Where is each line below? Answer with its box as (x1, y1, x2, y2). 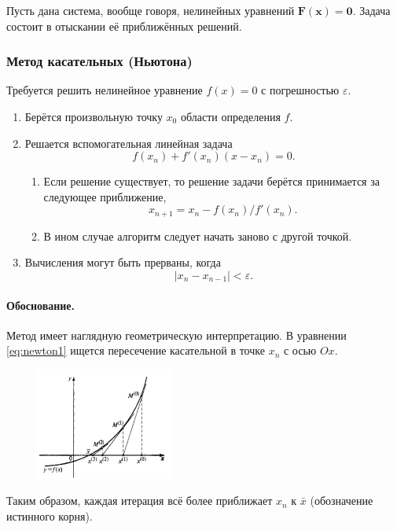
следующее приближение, (43, 188, 167, 204)
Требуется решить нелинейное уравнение (6, 82, 203, 98)
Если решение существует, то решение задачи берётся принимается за (43, 173, 380, 190)
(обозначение (310, 492, 373, 509)
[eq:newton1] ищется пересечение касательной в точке (6, 342, 265, 359)
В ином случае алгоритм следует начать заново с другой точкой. (43, 227, 352, 244)
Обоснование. (6, 296, 75, 313)
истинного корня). (6, 507, 93, 524)
